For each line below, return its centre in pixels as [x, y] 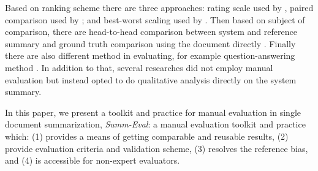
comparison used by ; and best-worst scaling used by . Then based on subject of [155, 19]
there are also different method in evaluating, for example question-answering [150, 55]
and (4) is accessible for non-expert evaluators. [93, 160]
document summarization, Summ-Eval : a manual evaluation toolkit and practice [155, 124]
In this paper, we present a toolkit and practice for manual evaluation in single [153, 112]
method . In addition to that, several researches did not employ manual [139, 67]
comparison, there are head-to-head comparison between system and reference [151, 32]
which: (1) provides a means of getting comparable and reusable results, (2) [147, 136]
